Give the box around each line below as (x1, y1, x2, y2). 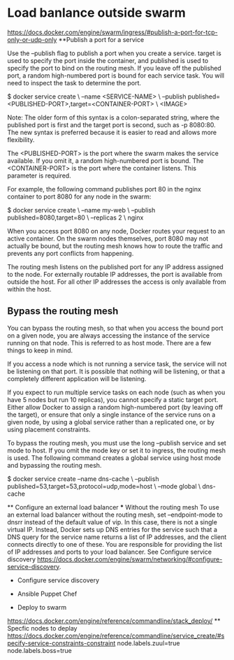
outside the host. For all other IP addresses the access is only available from (7, 278, 227, 286)
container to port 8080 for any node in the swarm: (7, 192, 152, 201)
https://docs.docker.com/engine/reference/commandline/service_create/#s (7, 631, 225, 640)
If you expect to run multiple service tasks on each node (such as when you (7, 388, 226, 396)
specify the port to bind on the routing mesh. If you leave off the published (7, 64, 221, 72)
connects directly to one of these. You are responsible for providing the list (7, 540, 223, 548)
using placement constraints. (7, 425, 91, 433)
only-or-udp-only (7, 35, 57, 43)
